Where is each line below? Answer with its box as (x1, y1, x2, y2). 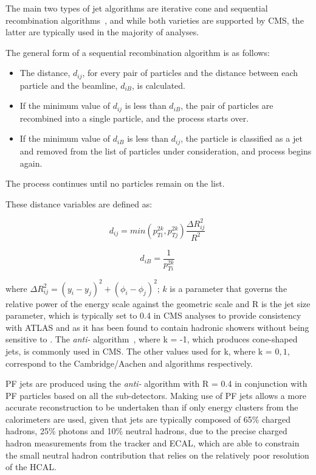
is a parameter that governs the (170, 282, 287, 294)
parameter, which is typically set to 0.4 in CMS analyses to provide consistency (5, 309, 301, 322)
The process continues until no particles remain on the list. (5, 177, 225, 190)
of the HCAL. (5, 460, 57, 473)
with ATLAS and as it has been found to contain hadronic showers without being (5, 321, 309, 333)
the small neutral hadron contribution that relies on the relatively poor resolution (5, 448, 309, 461)
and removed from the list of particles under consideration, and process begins (19, 144, 312, 157)
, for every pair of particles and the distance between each (82, 66, 298, 79)
